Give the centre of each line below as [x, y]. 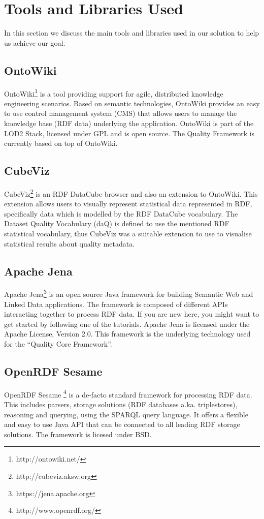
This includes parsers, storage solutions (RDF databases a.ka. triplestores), [121, 404]
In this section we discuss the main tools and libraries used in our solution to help [132, 33]
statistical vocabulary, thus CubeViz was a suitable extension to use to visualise [128, 233]
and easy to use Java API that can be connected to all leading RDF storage [122, 424]
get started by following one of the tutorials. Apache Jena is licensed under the [127, 324]
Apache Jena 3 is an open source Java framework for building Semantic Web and [129, 293]
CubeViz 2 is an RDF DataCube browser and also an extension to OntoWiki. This [131, 193]
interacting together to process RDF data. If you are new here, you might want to [132, 314]
